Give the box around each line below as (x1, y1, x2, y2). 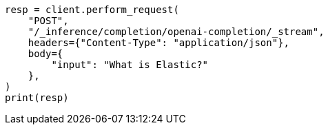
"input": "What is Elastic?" (51, 59, 209, 70)
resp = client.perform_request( (5, 4, 179, 15)
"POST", (28, 15, 69, 26)
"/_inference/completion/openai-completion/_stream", (28, 26, 325, 37)
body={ (28, 48, 63, 59)
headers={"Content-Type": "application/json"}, (28, 37, 290, 48)
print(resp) (5, 92, 69, 103)
